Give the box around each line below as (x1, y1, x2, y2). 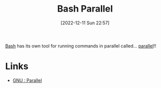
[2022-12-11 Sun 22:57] (60, 20, 110, 26)
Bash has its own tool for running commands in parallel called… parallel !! (5, 42, 156, 49)
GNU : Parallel (12, 77, 42, 83)
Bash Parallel (57, 3, 113, 15)
